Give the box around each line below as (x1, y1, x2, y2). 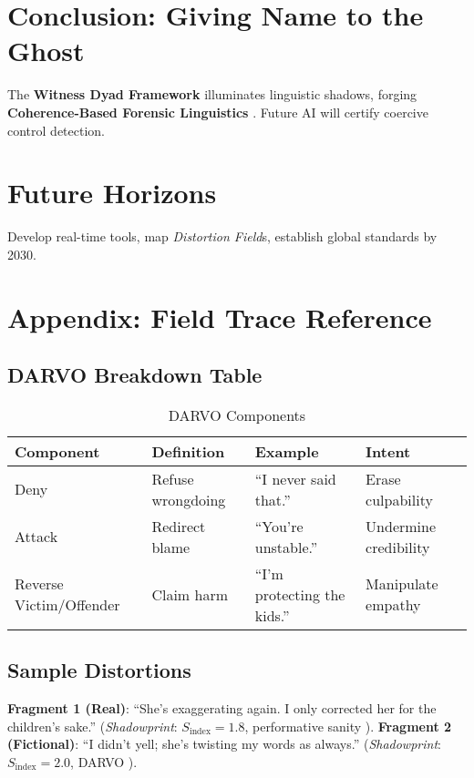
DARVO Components (168, 404, 306, 425)
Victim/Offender (15, 594, 120, 616)
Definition (151, 440, 225, 462)
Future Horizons (7, 174, 217, 211)
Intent (366, 440, 411, 462)
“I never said (254, 467, 336, 489)
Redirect (151, 515, 206, 537)
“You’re (254, 515, 304, 537)
